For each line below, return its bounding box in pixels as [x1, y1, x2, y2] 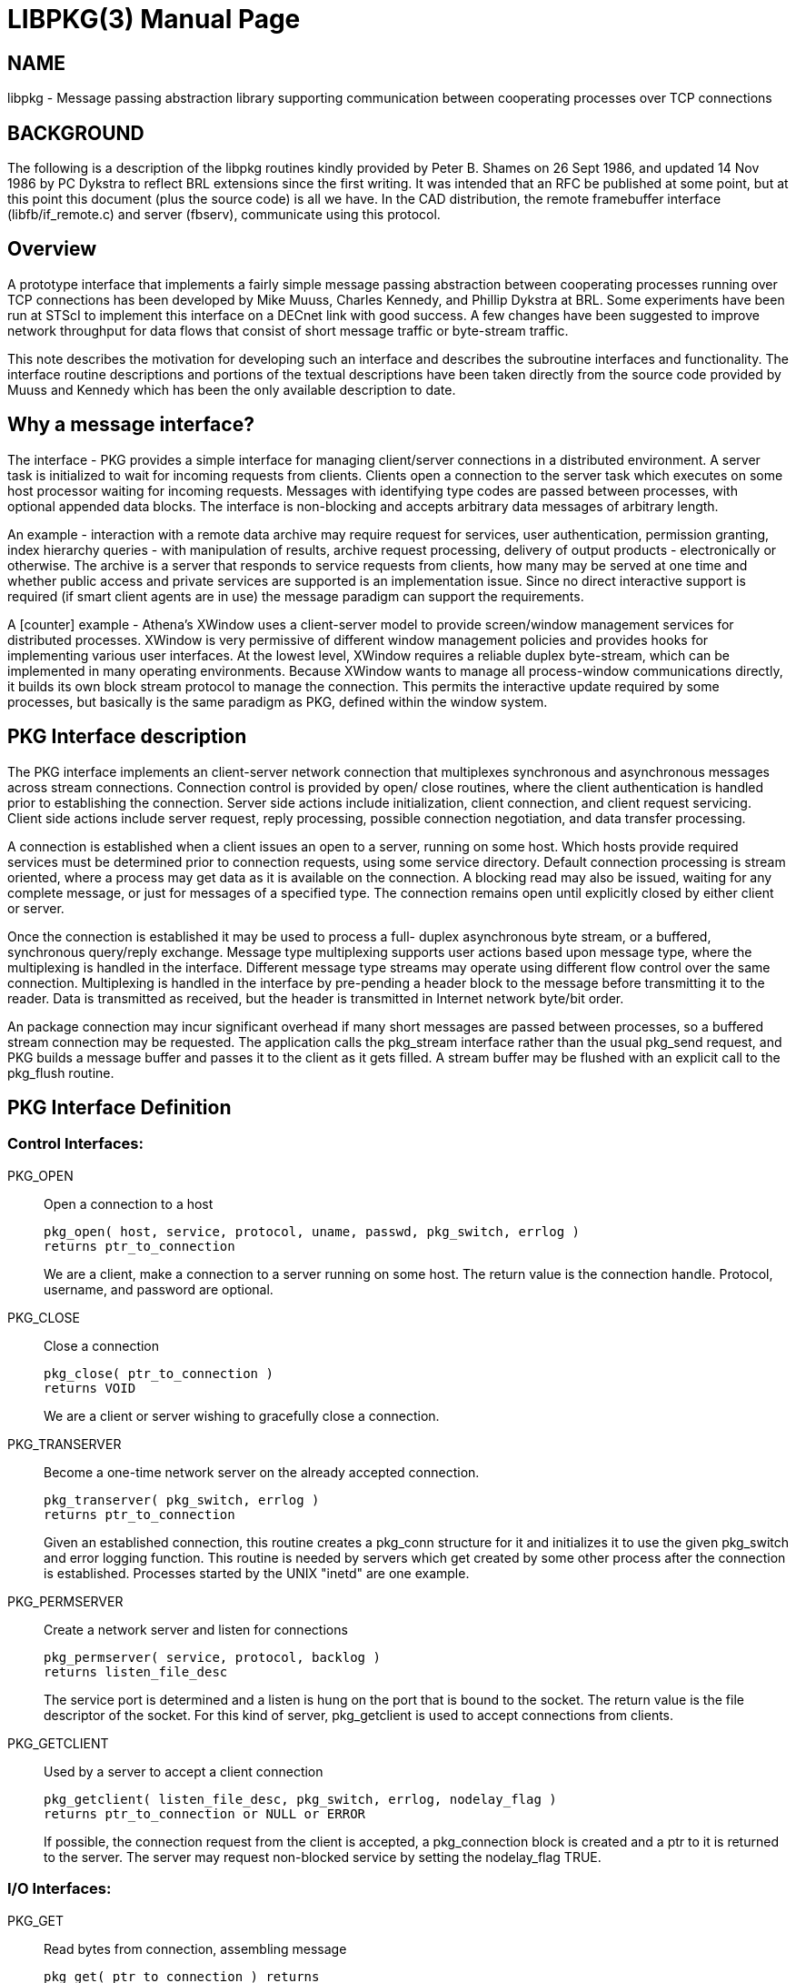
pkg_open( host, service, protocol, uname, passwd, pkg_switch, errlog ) [44, 1223, 581, 1239]
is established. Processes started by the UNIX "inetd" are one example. [44, 1565, 470, 1581]
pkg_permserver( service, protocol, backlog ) [44, 1649, 381, 1665]
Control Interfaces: [7, 1134, 144, 1153]
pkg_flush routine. [7, 1064, 114, 1081]
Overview [7, 237, 97, 261]
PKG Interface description [7, 725, 247, 749]
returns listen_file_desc [44, 1664, 228, 1679]
